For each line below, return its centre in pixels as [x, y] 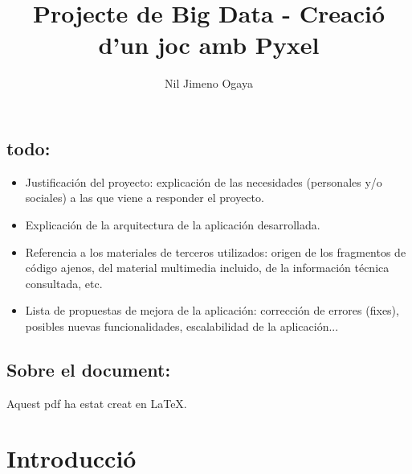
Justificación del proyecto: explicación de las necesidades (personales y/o [204, 181]
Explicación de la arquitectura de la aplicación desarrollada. [173, 224]
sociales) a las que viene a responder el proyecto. [145, 198]
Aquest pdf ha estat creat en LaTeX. [97, 403]
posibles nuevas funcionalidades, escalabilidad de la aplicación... [182, 326]
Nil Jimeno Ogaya [209, 83]
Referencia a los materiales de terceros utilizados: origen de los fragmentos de [216, 251]
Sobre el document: [89, 369]
